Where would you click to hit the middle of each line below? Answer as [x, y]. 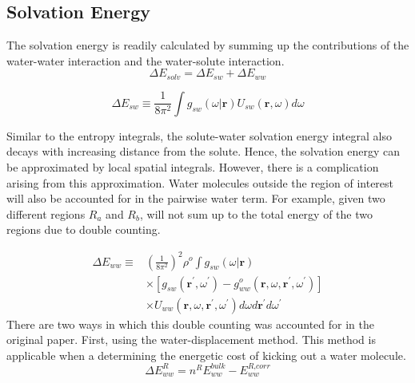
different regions [46, 213]
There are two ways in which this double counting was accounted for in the [190, 324]
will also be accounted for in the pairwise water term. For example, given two [196, 198]
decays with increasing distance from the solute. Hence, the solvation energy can [204, 151]
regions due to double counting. [84, 229]
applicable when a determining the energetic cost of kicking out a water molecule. [206, 355]
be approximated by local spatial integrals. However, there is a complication [193, 167]
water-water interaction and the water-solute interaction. [146, 60]
